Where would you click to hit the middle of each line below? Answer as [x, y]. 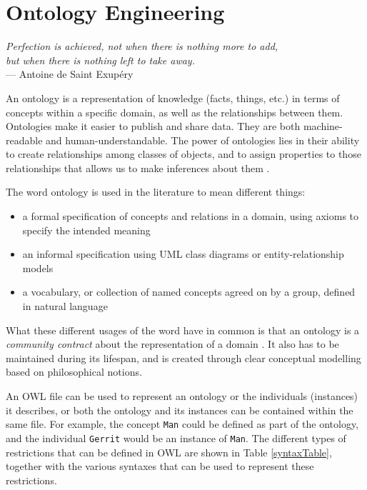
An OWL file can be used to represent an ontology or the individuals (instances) [182, 396]
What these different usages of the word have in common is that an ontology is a [183, 330]
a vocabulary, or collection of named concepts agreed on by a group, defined [189, 292]
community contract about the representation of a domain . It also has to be [172, 344]
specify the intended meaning [86, 230]
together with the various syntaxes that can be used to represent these [160, 466]
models [38, 267]
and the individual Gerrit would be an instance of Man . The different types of [176, 437]
